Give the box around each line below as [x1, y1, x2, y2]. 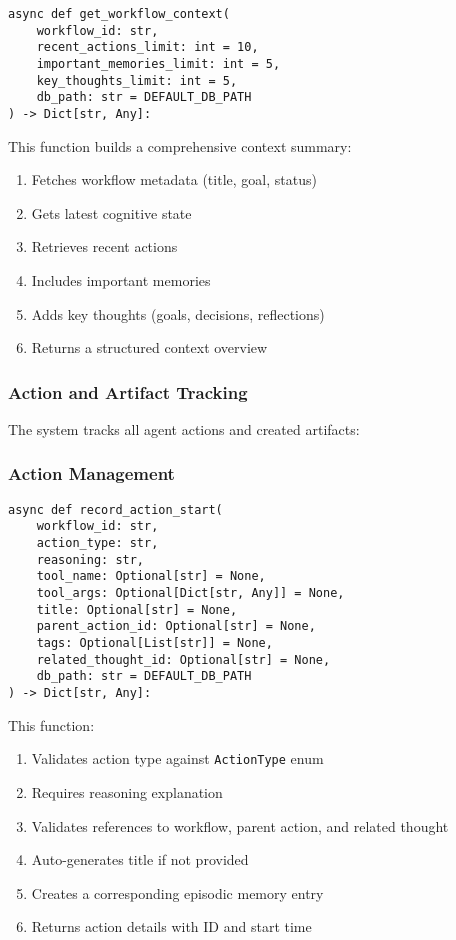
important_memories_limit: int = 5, [36, 56, 281, 71]
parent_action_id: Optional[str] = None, [36, 619, 316, 634]
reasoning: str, [36, 552, 145, 567]
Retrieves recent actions [31, 236, 178, 257]
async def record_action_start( [8, 502, 223, 517]
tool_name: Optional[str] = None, [36, 569, 266, 584]
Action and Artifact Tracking [8, 379, 248, 404]
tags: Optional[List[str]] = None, [36, 636, 273, 651]
